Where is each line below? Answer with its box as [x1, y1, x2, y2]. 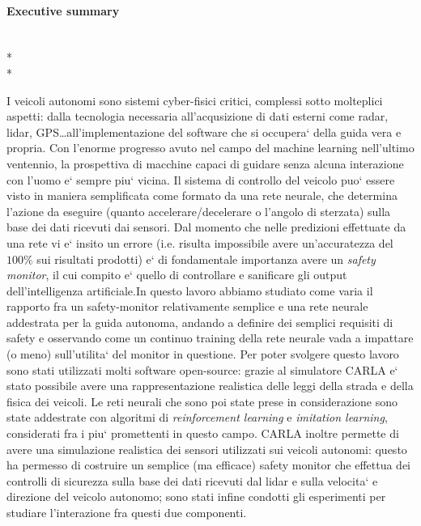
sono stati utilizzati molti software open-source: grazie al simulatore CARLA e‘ [6, 361, 398, 378]
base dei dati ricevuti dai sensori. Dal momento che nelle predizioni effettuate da [6, 218, 406, 235]
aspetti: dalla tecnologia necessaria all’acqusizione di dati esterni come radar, [6, 108, 389, 125]
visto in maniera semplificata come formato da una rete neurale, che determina [6, 187, 398, 204]
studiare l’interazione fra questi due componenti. [6, 504, 247, 521]
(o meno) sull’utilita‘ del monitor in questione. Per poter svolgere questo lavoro [6, 346, 399, 363]
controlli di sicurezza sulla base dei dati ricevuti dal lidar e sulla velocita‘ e [6, 472, 378, 489]
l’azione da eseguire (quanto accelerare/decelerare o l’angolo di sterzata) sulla [6, 202, 391, 219]
